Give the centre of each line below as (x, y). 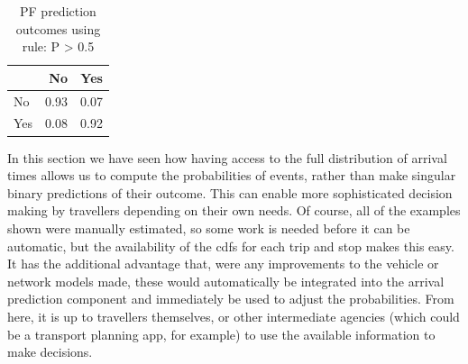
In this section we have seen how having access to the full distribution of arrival (227, 157)
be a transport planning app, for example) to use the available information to (221, 334)
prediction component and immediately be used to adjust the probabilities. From (231, 299)
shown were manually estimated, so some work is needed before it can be (209, 227)
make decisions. (50, 352)
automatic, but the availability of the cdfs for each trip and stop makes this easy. (231, 246)
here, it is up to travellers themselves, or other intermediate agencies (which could (234, 316)
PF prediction (58, 11)
